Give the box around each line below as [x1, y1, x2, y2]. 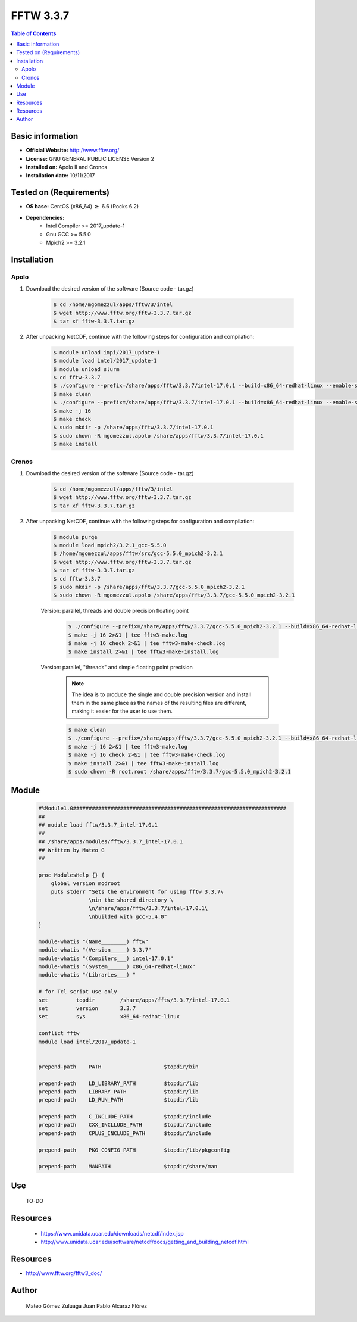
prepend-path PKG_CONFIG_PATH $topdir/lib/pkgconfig [38, 1146, 230, 1153]
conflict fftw [38, 1030, 80, 1037]
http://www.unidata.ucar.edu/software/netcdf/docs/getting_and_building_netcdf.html [40, 1239, 249, 1246]
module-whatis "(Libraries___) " [38, 971, 136, 978]
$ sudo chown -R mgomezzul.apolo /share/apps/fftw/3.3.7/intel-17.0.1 [53, 432, 264, 439]
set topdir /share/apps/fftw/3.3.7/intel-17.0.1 [38, 996, 230, 1003]
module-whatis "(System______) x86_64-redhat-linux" [38, 964, 196, 970]
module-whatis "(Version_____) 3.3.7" [38, 947, 152, 953]
